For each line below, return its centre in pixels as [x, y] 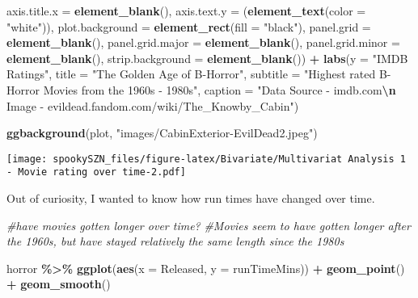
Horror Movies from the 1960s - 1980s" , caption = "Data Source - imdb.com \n [201, 89]
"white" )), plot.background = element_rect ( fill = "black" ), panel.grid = [189, 26]
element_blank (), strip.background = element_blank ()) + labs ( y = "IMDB [207, 58]
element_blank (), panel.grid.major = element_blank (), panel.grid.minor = [203, 42]
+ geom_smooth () [59, 284]
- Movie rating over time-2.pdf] [96, 172]
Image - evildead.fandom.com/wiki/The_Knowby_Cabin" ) [153, 105]
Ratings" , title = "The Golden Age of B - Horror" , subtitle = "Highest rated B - [199, 74]
